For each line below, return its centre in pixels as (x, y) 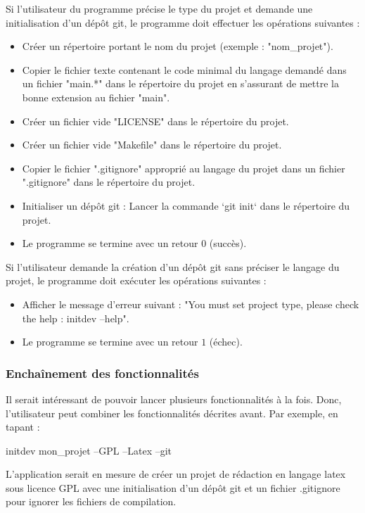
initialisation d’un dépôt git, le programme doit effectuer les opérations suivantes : (183, 22)
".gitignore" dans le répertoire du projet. (109, 182)
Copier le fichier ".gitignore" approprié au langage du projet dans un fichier (184, 168)
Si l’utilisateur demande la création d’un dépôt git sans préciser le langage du (173, 266)
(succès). (228, 243)
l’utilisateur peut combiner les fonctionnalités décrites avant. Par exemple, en (172, 413)
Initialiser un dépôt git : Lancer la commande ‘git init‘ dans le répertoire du (186, 205)
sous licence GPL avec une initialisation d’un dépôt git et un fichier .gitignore (173, 487)
